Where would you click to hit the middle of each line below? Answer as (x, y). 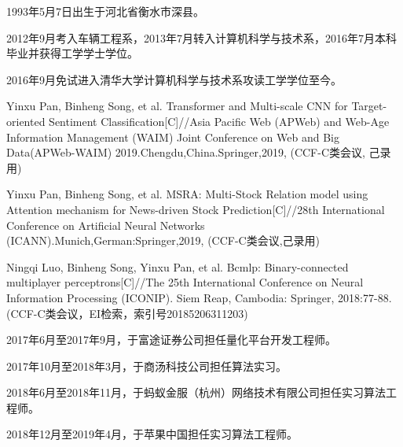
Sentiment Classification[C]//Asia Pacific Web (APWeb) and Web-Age (219, 121)
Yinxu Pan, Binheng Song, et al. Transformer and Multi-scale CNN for (177, 106)
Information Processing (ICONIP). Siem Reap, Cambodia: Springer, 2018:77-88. (199, 297)
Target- (369, 106)
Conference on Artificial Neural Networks (106, 225)
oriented (26, 121)
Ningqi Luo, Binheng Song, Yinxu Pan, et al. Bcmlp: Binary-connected (178, 266)
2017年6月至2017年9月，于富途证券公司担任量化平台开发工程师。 (171, 340)
